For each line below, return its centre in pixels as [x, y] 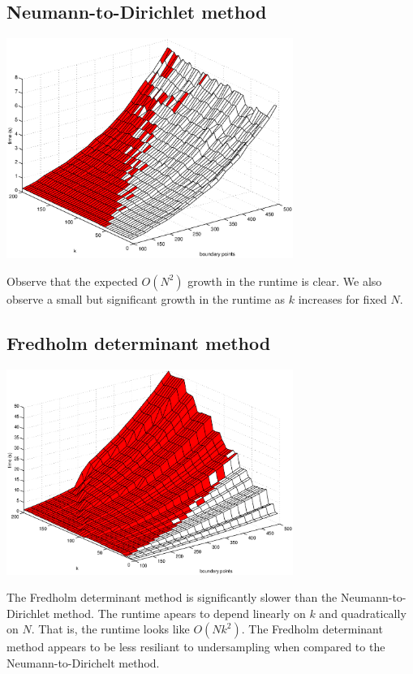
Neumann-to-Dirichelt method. [83, 662]
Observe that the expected [72, 281]
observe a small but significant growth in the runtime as [146, 298]
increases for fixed [342, 298]
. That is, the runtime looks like [110, 629]
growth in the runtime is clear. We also [285, 281]
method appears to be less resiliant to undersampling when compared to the [196, 647]
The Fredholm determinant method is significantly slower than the [172, 597]
